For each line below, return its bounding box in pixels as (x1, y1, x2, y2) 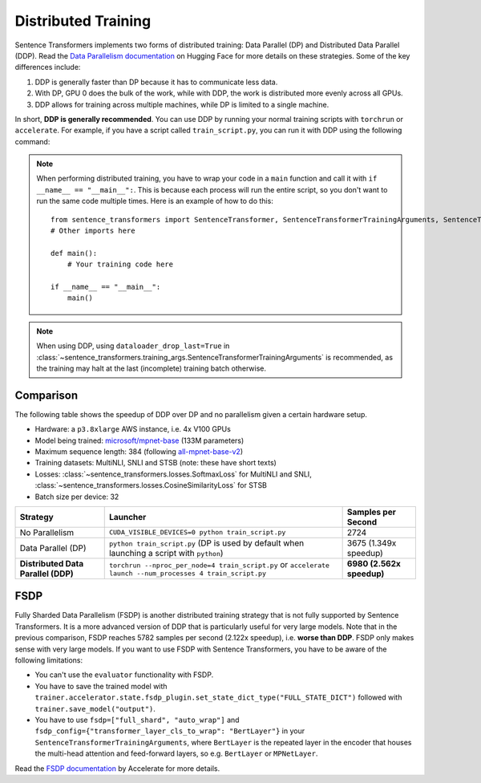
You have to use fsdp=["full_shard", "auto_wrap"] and (34, 715, 240, 724)
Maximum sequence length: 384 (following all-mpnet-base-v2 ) (34, 447, 244, 456)
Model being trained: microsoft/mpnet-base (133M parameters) (34, 436, 245, 445)
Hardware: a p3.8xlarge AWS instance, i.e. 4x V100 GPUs (34, 424, 232, 434)
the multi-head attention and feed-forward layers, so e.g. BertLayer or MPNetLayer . (34, 749, 318, 758)
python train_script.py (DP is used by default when (108, 538, 305, 549)
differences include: (14, 63, 81, 72)
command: (14, 136, 51, 146)
